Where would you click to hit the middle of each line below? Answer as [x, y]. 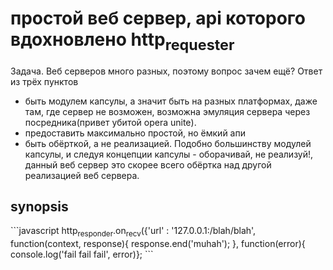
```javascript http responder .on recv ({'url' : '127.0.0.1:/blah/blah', [133, 232]
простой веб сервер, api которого [158, 18]
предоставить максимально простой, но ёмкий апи [135, 133]
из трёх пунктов [44, 81]
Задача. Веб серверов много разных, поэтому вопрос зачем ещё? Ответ [166, 71]
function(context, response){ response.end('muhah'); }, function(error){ [158, 244]
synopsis [39, 206]
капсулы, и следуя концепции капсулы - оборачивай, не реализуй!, [169, 154]
